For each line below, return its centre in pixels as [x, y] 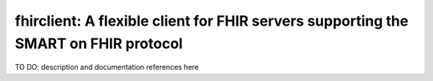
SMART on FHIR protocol [99, 43]
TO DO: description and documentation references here [107, 67]
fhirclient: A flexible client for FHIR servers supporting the [212, 21]
